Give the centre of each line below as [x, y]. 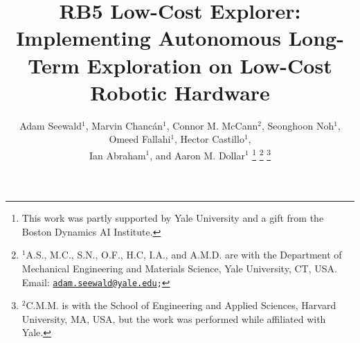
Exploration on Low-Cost [209, 65]
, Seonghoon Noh [298, 125]
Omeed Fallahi [140, 139]
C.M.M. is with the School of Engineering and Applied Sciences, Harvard [181, 305]
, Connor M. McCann [212, 125]
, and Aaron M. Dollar [197, 155]
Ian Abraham [117, 155]
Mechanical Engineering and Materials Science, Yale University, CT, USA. [179, 268]
